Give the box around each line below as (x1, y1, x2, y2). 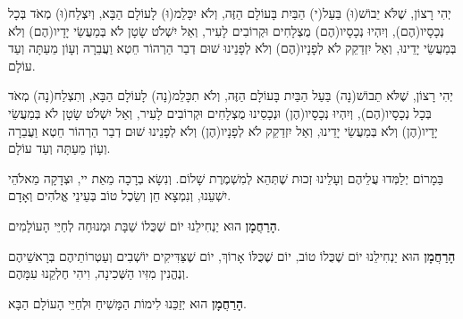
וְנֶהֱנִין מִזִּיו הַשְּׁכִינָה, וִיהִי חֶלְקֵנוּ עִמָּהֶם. (8, 264, 189, 282)
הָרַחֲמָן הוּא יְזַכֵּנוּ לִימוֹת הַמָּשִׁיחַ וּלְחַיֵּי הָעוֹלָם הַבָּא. (8, 293, 247, 312)
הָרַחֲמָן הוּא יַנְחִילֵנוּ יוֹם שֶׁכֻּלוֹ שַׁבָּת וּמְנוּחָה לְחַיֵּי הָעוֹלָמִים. (8, 215, 281, 234)
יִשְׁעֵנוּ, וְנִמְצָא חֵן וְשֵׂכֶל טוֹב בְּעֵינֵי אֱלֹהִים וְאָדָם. (8, 186, 231, 205)
